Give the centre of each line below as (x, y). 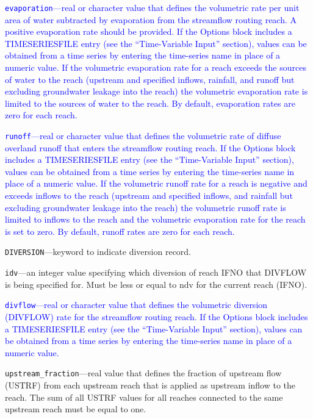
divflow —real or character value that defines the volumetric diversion (136, 305)
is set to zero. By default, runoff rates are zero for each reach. (120, 231)
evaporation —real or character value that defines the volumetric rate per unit (152, 7)
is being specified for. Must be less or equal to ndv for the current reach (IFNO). (156, 284)
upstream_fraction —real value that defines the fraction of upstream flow (143, 373)
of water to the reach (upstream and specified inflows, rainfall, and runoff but (150, 79)
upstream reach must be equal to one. (76, 409)
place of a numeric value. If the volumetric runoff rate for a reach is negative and (156, 183)
